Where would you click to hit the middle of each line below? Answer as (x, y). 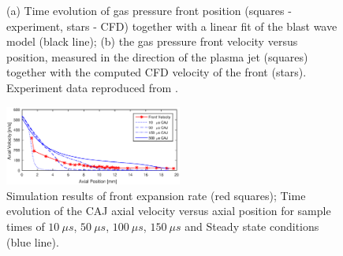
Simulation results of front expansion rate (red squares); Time (156, 195)
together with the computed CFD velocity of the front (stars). (157, 72)
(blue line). (33, 241)
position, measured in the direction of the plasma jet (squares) (157, 56)
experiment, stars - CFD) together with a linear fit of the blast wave (172, 26)
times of (26, 226)
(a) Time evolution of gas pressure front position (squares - (149, 10)
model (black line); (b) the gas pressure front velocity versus (152, 41)
